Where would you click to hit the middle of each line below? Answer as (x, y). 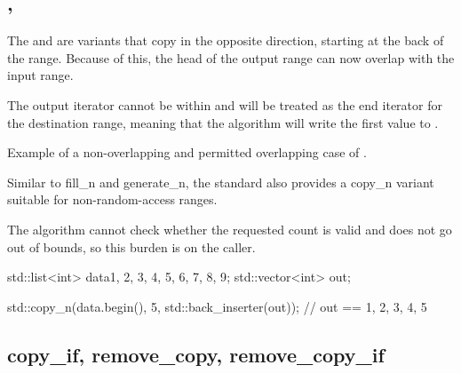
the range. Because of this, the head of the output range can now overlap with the (231, 57)
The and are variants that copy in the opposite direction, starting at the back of (226, 40)
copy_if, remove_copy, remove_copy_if (196, 354)
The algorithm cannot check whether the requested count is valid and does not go (230, 229)
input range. (40, 75)
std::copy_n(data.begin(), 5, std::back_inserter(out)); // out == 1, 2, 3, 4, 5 (217, 306)
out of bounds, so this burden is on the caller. (131, 246)
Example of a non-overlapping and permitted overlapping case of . (187, 152)
